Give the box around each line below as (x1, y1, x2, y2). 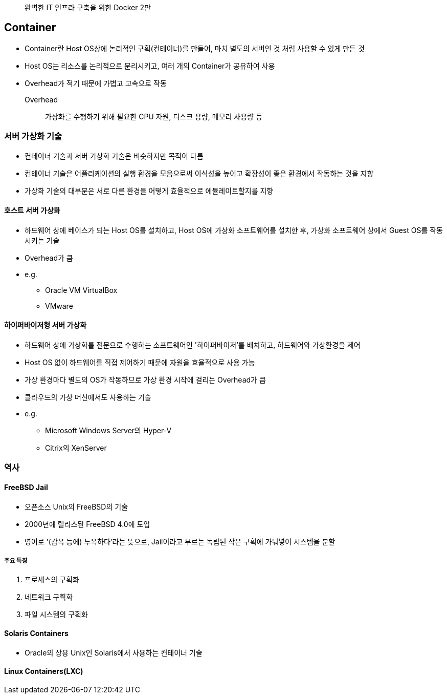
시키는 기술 (25, 236, 60, 245)
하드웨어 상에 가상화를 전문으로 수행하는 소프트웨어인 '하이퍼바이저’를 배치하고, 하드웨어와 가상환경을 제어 (25, 341, 361, 350)
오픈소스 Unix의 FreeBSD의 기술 (25, 502, 128, 511)
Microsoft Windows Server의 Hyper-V (45, 426, 172, 435)
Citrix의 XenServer (45, 443, 107, 453)
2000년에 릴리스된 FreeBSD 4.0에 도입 (25, 519, 150, 528)
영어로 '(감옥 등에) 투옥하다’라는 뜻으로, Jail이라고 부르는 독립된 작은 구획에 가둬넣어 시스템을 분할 (25, 537, 336, 546)
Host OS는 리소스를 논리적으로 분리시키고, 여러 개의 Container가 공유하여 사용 (25, 61, 275, 70)
